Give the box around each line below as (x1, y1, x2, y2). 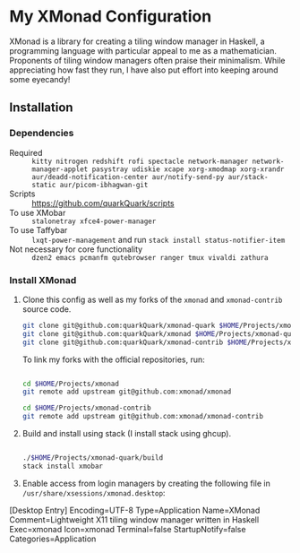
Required (9, 147, 43, 158)
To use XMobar (9, 207, 66, 218)
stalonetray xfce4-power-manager (31, 217, 157, 226)
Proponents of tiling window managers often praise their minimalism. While (9, 55, 286, 65)
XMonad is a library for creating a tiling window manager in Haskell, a (9, 36, 266, 47)
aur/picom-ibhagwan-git (59, 180, 149, 189)
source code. (21, 303, 72, 315)
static (31, 180, 56, 189)
